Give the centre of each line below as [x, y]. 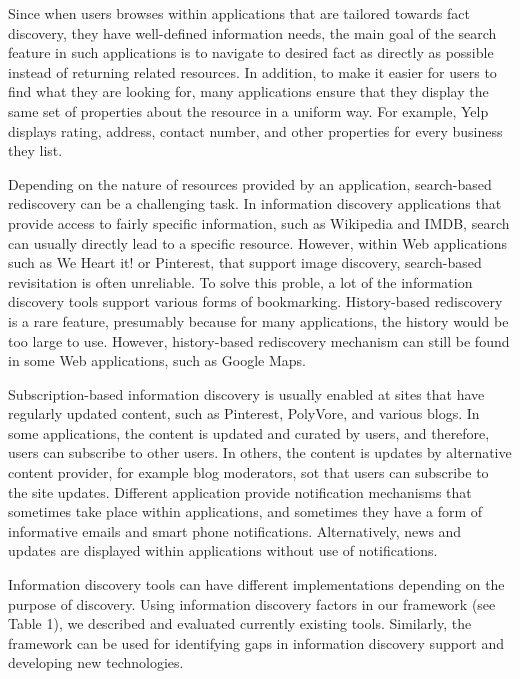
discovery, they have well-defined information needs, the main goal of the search [252, 32]
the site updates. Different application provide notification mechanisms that [240, 491]
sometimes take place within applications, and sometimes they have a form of [245, 511]
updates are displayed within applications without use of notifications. [223, 550]
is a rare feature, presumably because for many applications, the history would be [258, 320]
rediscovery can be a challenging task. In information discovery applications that [255, 203]
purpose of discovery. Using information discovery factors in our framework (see [252, 603]
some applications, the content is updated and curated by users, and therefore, [249, 432]
